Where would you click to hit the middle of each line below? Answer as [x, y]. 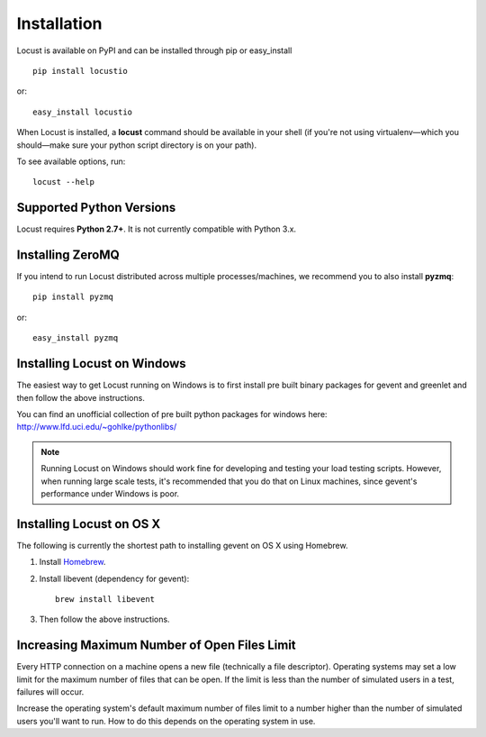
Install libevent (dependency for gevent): [114, 578]
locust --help [63, 182]
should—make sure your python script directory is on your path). [136, 145]
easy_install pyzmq [76, 338]
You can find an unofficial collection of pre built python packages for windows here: [172, 414]
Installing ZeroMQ [68, 255]
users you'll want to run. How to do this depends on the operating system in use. [166, 721]
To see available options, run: [71, 161]
